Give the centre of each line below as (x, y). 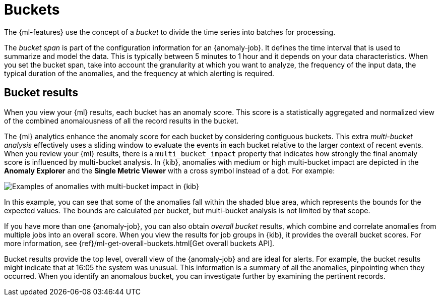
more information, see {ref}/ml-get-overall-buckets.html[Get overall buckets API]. (139, 243)
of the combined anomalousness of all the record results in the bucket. (121, 121)
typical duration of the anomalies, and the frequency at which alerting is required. (139, 73)
